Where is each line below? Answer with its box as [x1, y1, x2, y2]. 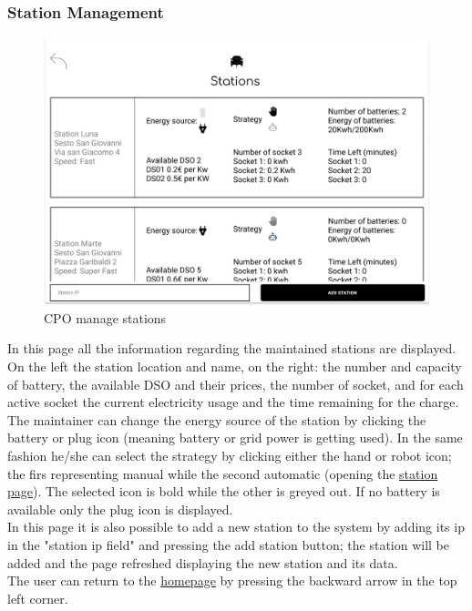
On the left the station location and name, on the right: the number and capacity [7, 356, 462, 375]
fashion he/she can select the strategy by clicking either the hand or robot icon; [7, 445, 452, 464]
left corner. [7, 588, 68, 607]
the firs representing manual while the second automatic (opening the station [7, 463, 438, 483]
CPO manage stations [44, 308, 167, 327]
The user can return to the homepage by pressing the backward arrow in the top [7, 571, 457, 590]
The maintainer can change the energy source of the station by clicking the [7, 410, 426, 429]
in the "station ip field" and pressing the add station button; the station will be [7, 535, 450, 554]
